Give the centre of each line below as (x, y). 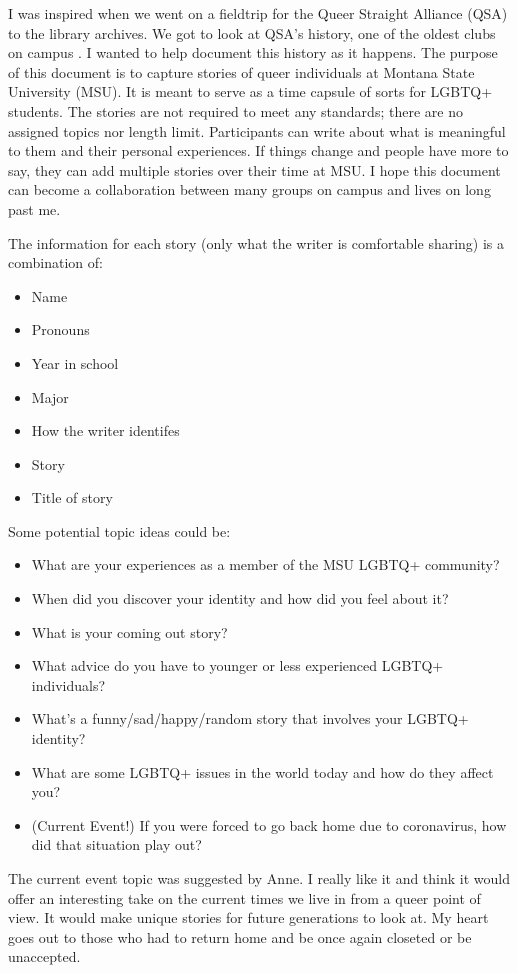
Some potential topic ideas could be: (119, 530)
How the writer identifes (105, 430)
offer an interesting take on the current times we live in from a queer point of (244, 897)
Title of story (72, 497)
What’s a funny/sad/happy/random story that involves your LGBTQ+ (250, 718)
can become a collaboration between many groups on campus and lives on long (249, 189)
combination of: (55, 262)
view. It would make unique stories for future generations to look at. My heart (248, 917)
